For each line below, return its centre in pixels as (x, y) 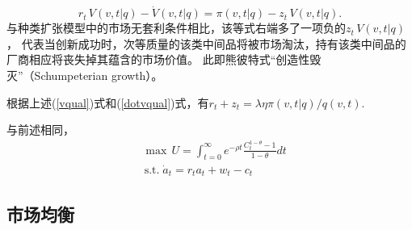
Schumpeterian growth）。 (99, 75)
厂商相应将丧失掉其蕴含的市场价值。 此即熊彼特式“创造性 (158, 59)
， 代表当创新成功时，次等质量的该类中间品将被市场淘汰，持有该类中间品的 (206, 43)
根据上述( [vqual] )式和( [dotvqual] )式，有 (108, 102)
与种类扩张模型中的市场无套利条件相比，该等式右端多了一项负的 (176, 28)
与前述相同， (40, 130)
